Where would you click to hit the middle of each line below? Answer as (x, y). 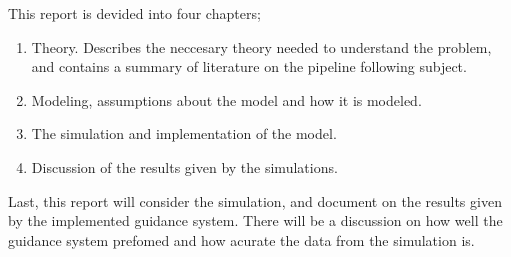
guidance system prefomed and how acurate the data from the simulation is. (241, 239)
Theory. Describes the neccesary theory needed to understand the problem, (261, 46)
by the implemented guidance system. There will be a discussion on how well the (255, 220)
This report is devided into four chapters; (134, 13)
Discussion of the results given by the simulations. (184, 166)
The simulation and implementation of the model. (184, 133)
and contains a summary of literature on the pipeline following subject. (249, 66)
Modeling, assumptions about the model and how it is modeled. (226, 99)
